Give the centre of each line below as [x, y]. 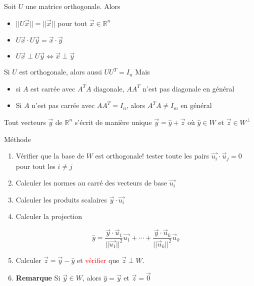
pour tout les [35, 166]
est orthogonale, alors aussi [60, 72]
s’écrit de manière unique [113, 122]
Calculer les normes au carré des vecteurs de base [91, 183]
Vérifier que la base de [50, 156]
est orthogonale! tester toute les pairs [152, 156]
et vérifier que [98, 260]
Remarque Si [38, 278]
